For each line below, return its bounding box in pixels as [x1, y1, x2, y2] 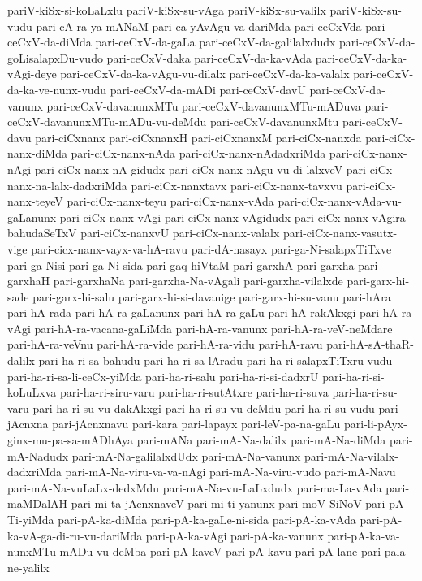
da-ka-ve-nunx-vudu [7, 80, 107, 98]
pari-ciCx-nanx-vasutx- [283, 224, 398, 241]
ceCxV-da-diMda [7, 33, 92, 50]
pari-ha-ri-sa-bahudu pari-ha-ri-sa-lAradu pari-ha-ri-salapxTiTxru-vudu [38, 352, 393, 369]
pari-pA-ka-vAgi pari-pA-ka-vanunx [145, 527, 324, 544]
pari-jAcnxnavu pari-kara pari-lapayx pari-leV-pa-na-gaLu [52, 415, 341, 432]
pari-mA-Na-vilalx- [304, 447, 398, 464]
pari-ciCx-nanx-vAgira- [294, 208, 410, 225]
